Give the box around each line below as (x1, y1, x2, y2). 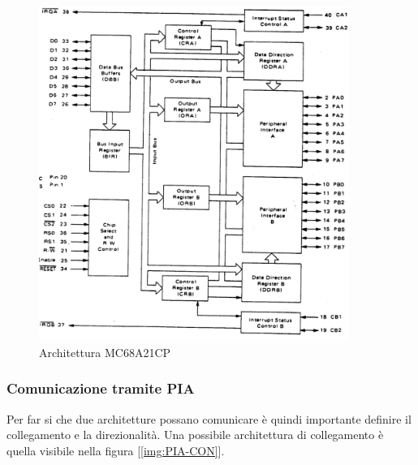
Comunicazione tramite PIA (6, 378, 195, 398)
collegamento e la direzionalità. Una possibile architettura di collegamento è (6, 426, 384, 443)
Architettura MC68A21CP (39, 343, 171, 360)
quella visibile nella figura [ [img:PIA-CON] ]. (6, 441, 225, 459)
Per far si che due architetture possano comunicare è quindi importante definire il (6, 410, 412, 427)
